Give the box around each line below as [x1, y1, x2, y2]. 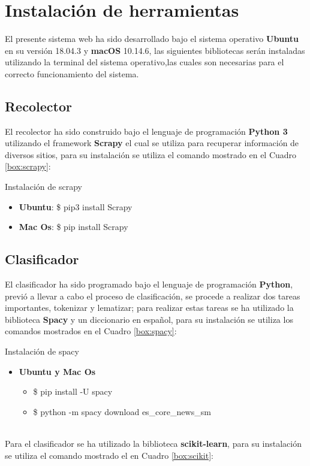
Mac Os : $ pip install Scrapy [19, 220, 128, 233]
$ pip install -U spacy [33, 385, 113, 398]
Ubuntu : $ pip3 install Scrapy [19, 200, 133, 213]
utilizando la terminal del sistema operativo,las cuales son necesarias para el [5, 56, 284, 68]
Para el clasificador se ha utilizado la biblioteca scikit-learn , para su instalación [5, 437, 302, 449]
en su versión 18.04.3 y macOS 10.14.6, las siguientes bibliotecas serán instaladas [5, 44, 305, 56]
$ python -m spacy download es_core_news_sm [33, 405, 211, 417]
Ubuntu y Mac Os [19, 365, 96, 377]
